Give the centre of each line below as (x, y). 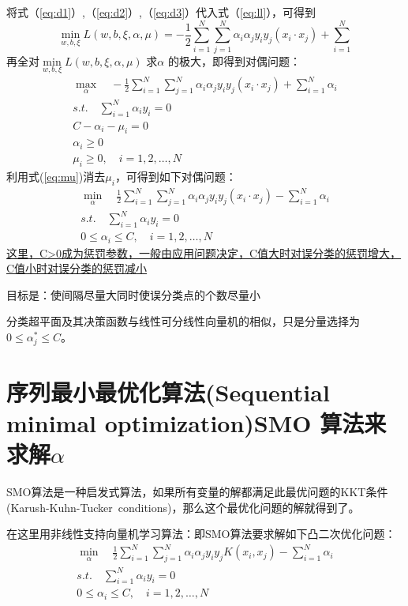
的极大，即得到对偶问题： (234, 60)
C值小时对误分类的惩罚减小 (77, 268)
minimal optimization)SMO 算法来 (197, 422)
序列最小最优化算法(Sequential (168, 391)
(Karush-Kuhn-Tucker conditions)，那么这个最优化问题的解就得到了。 (183, 507)
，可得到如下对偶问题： (176, 176)
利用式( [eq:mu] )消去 (56, 176)
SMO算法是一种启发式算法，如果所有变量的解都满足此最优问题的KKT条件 (197, 491)
